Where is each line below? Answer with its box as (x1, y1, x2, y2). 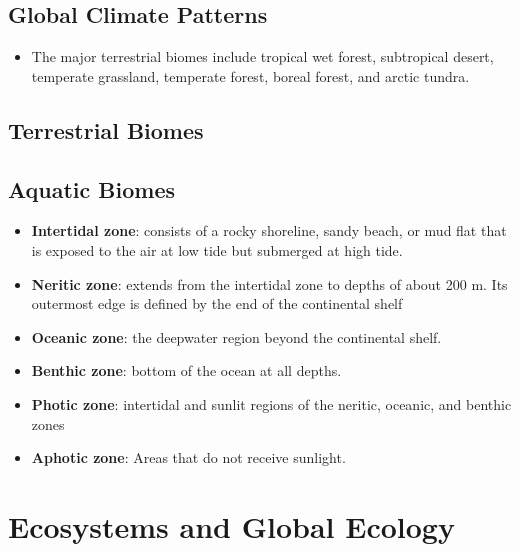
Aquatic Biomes (8, 173, 176, 204)
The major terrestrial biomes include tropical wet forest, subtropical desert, (31, 46, 494, 67)
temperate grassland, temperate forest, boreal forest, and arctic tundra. (31, 65, 470, 86)
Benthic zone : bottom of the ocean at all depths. (31, 360, 342, 381)
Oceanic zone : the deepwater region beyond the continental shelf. (31, 326, 442, 347)
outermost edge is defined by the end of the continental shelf (31, 293, 403, 314)
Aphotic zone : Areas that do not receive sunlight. (31, 447, 346, 468)
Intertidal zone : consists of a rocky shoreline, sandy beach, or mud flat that (31, 220, 507, 241)
